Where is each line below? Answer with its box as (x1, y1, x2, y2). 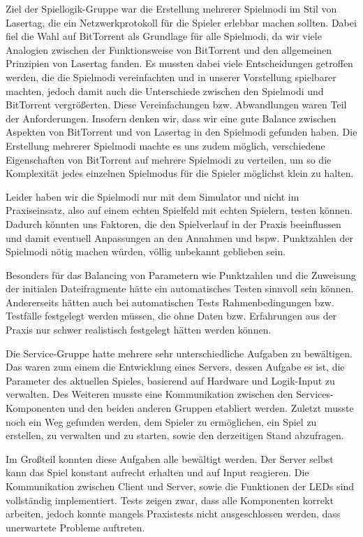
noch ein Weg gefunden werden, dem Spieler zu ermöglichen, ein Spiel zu (6, 414, 317, 429)
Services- (296, 387, 334, 401)
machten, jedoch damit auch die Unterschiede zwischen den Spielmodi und (6, 83, 324, 98)
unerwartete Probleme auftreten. (6, 520, 145, 534)
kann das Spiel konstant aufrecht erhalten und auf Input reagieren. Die (6, 465, 309, 480)
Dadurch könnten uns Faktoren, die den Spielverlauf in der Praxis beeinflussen (6, 216, 341, 231)
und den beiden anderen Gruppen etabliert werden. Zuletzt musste (68, 401, 354, 415)
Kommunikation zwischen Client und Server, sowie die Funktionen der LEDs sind (6, 479, 354, 493)
